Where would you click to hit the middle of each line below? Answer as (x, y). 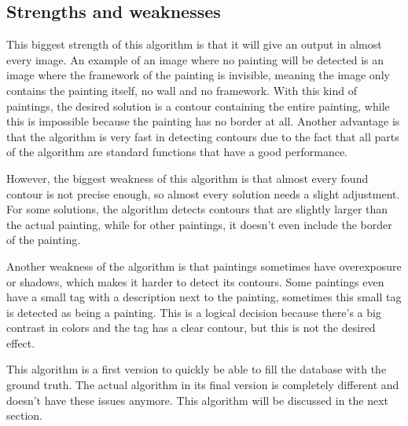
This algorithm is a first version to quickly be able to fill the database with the (197, 369)
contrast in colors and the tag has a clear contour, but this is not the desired (191, 328)
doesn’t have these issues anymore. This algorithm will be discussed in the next (198, 400)
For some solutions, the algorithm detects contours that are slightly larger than (197, 209)
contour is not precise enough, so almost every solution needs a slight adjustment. (203, 193)
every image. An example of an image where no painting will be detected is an (195, 59)
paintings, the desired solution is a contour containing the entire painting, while (198, 106)
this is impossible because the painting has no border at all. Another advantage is (203, 121)
